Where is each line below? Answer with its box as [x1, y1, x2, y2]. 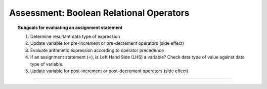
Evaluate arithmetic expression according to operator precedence [30, 47, 164, 53]
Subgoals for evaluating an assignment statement [18, 25, 123, 30]
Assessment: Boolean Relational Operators [9, 7, 190, 18]
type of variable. [30, 61, 64, 67]
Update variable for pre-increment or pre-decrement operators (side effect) [30, 40, 184, 46]
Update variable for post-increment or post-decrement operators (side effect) [30, 68, 189, 74]
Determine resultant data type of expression [30, 33, 121, 39]
